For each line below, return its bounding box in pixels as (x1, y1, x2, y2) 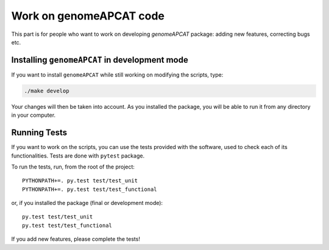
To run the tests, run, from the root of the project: (11, 163, 135, 170)
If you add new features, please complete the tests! (11, 235, 140, 243)
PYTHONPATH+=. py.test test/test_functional (22, 186, 158, 193)
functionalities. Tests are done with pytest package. (11, 152, 145, 159)
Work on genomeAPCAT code (11, 9, 164, 23)
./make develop (24, 87, 69, 94)
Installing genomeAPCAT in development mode (11, 55, 188, 65)
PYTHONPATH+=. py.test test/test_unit (22, 177, 138, 184)
